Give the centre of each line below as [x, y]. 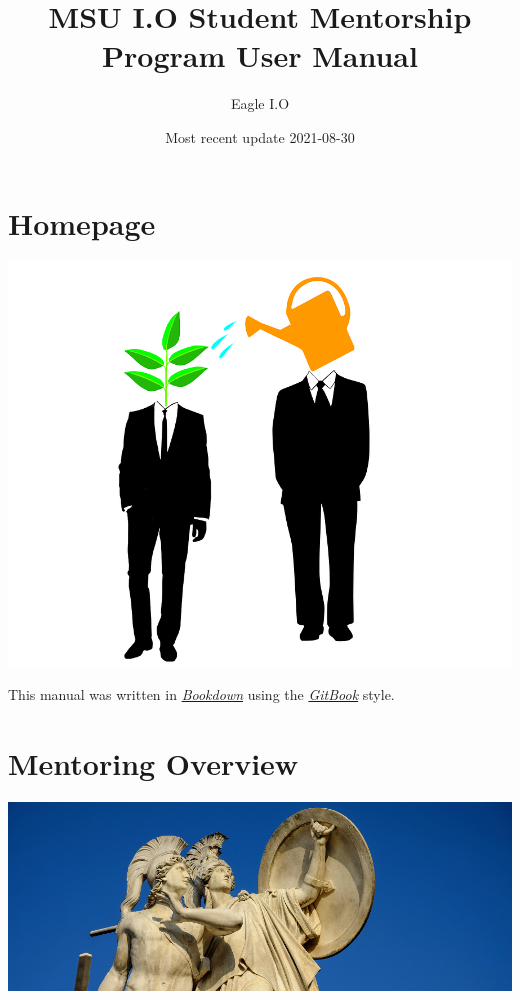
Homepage [82, 222]
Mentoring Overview [153, 763]
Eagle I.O [260, 103]
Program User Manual [260, 55]
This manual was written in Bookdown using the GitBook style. [201, 694]
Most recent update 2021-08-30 [260, 136]
